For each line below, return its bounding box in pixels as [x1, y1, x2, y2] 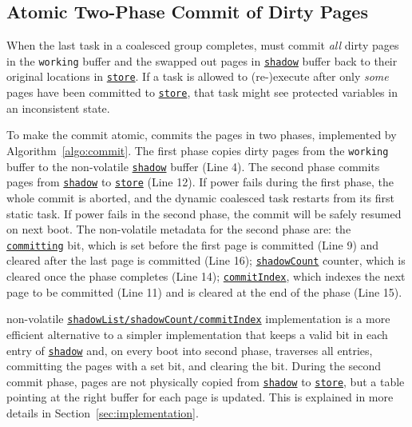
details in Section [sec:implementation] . [6, 405, 199, 421]
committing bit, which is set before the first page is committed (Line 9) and [6, 236, 379, 253]
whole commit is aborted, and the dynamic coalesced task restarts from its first [6, 189, 395, 206]
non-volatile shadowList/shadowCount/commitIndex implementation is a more [6, 310, 390, 327]
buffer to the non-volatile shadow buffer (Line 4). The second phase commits [6, 158, 380, 174]
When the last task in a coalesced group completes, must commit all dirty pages [6, 37, 399, 54]
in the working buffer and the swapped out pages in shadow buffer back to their [6, 52, 398, 69]
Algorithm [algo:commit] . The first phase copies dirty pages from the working [6, 142, 389, 158]
